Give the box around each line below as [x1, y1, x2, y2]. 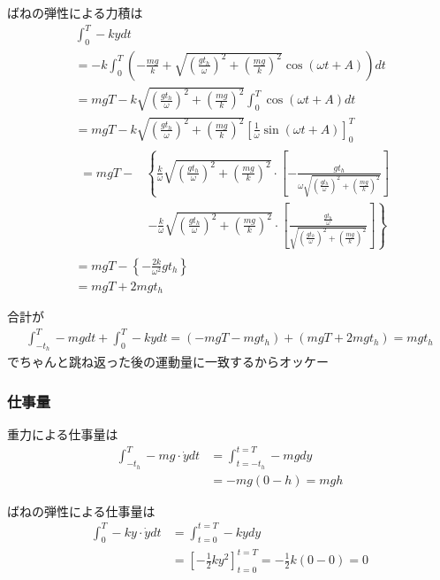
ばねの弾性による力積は [7, 4, 143, 21]
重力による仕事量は [7, 425, 118, 444]
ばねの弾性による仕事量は [7, 501, 156, 520]
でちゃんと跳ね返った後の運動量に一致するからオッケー [7, 352, 329, 371]
